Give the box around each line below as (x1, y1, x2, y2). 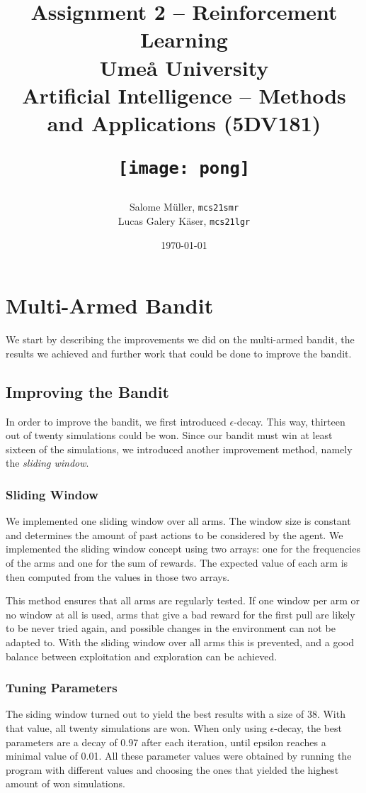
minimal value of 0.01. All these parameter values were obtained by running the (6, 748, 352, 763)
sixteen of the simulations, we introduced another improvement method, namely (6, 441, 353, 456)
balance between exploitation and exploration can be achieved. (6, 648, 278, 663)
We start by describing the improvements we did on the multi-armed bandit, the (6, 332, 355, 347)
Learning (140, 25, 228, 54)
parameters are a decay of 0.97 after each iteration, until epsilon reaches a (6, 734, 326, 749)
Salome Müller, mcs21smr (129, 199, 239, 214)
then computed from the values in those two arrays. (6, 569, 230, 584)
